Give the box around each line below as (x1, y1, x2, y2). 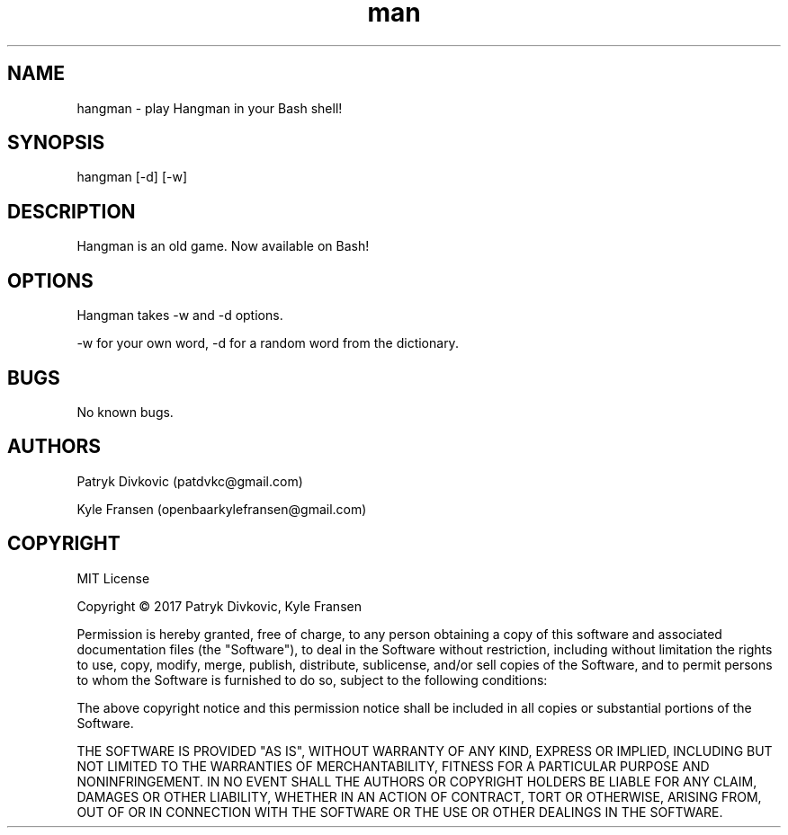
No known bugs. (76, 404, 174, 420)
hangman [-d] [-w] (76, 169, 187, 185)
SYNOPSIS (7, 131, 105, 155)
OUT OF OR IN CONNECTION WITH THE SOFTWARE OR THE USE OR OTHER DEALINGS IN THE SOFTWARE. (76, 804, 723, 820)
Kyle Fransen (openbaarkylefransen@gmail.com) (76, 501, 367, 517)
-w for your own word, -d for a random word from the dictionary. (76, 335, 459, 351)
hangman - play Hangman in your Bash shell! (76, 100, 343, 116)
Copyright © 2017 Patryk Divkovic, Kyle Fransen (76, 598, 362, 614)
